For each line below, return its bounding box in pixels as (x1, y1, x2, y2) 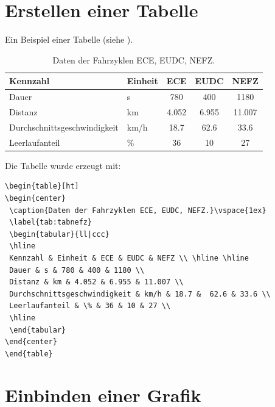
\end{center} (5, 337, 57, 347)
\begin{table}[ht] (5, 182, 79, 191)
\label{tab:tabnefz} (9, 218, 92, 227)
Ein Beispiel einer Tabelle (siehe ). (5, 33, 133, 46)
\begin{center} (5, 193, 66, 203)
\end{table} (5, 349, 53, 358)
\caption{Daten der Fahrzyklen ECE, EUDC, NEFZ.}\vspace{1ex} (9, 206, 266, 215)
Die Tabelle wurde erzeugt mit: (5, 159, 121, 171)
